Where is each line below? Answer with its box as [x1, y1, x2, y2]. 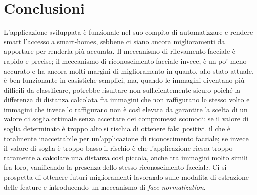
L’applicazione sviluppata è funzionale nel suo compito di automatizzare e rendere [4, 27, 253, 37]
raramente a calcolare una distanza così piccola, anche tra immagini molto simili [4, 152, 248, 162]
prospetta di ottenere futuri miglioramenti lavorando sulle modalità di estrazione [4, 172, 249, 182]
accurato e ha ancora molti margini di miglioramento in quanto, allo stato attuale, [4, 65, 254, 76]
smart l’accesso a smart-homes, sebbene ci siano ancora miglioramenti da [4, 36, 225, 46]
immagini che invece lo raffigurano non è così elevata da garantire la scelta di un [4, 104, 248, 114]
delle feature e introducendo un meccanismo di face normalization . [4, 181, 206, 192]
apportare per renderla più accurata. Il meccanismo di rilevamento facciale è [4, 46, 235, 56]
